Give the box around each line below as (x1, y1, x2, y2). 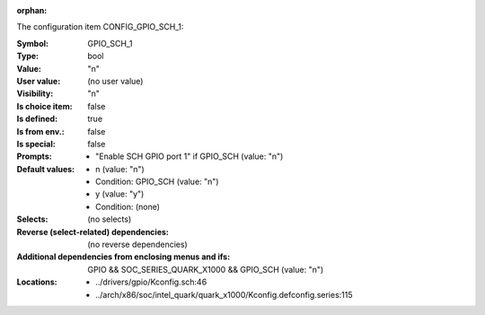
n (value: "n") (95, 163, 145, 174)
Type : (16, 50, 40, 62)
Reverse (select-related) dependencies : (16, 226, 170, 237)
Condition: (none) (95, 201, 161, 212)
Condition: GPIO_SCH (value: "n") (95, 176, 219, 188)
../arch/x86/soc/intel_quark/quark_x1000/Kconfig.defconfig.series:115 (95, 289, 354, 300)
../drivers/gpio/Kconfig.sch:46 (95, 276, 207, 287)
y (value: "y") (95, 188, 145, 199)
